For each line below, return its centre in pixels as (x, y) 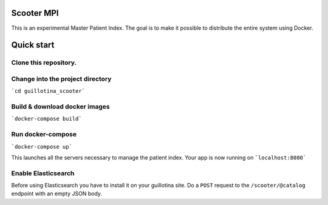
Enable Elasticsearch (43, 173)
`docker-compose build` (46, 119)
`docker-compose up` (42, 146)
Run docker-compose (44, 135)
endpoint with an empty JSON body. (57, 193)
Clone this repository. (44, 62)
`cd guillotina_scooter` (48, 91)
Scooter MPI (35, 13)
